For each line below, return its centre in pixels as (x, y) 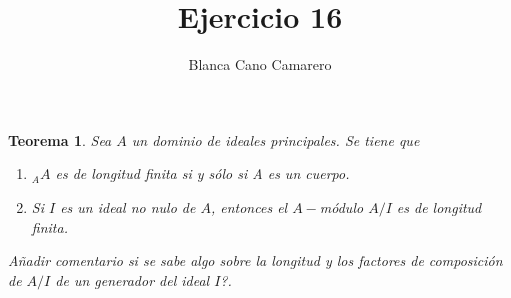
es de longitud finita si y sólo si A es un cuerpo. (202, 173)
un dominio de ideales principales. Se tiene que (275, 139)
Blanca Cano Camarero (260, 64)
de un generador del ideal (132, 279)
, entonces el (249, 206)
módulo (341, 206)
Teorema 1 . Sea (60, 139)
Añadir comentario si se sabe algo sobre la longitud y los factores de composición (255, 260)
